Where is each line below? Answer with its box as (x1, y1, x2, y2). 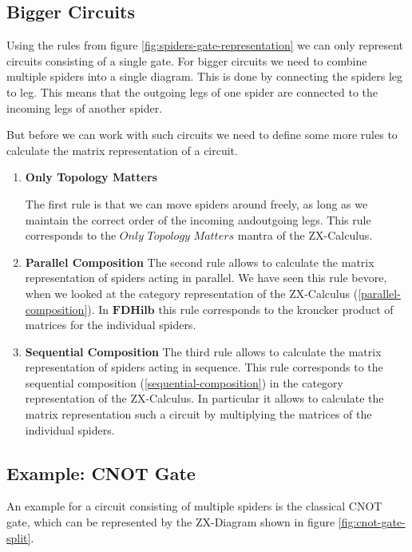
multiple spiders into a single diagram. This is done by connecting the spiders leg (6, 68, 403, 85)
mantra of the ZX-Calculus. (237, 227, 373, 244)
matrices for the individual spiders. (25, 316, 196, 333)
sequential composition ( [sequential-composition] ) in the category (25, 374, 343, 391)
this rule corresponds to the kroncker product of (158, 300, 394, 317)
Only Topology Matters (25, 169, 157, 185)
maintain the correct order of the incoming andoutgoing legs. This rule (25, 211, 371, 228)
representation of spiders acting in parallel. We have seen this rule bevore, (25, 269, 387, 286)
